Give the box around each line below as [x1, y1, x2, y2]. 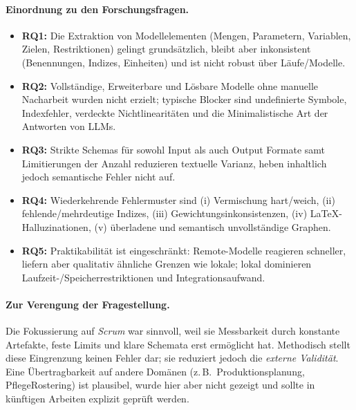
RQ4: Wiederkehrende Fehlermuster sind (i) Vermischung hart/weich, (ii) [21, 192, 335, 207]
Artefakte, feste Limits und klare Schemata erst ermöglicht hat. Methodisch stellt [6, 337, 350, 351]
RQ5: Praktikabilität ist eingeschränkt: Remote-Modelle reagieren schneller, [21, 243, 346, 257]
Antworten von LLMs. [21, 119, 116, 133]
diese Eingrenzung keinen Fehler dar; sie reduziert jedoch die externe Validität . [6, 351, 339, 365]
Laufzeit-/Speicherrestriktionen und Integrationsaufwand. [21, 270, 265, 284]
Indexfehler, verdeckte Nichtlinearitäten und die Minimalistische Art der [21, 105, 328, 120]
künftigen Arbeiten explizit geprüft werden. [6, 391, 189, 406]
